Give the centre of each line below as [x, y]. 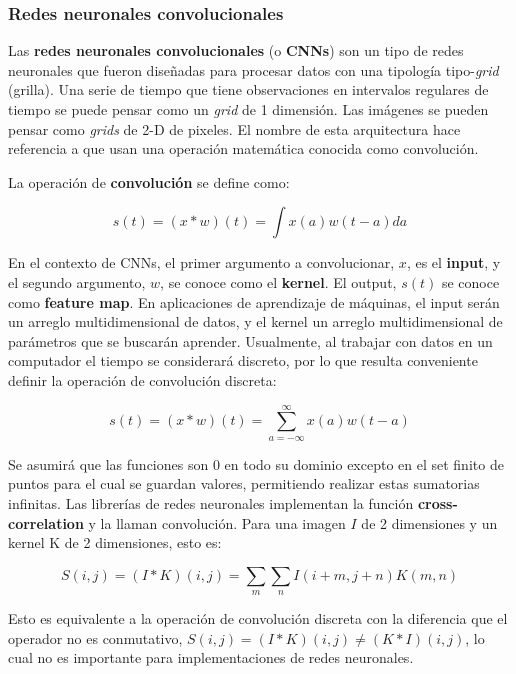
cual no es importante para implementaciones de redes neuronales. [211, 657]
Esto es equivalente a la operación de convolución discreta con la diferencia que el [258, 618]
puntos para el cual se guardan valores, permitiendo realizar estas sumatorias [244, 483]
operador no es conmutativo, [95, 637]
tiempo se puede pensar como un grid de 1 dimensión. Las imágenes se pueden [248, 109]
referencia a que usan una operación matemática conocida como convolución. [243, 148]
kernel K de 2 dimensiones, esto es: [115, 542]
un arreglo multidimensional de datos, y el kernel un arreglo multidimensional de [255, 321]
